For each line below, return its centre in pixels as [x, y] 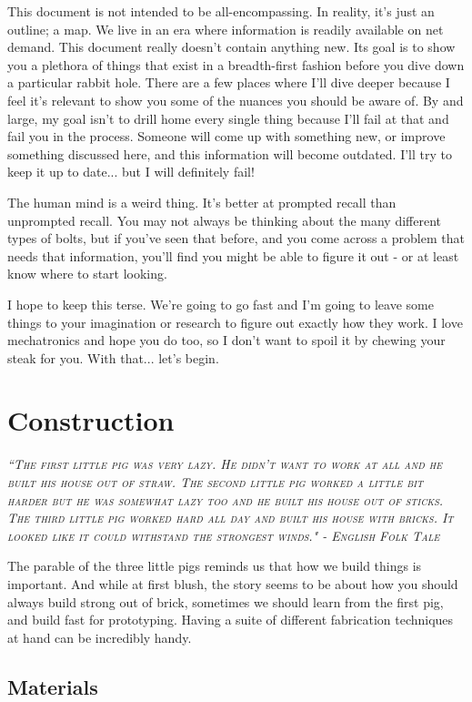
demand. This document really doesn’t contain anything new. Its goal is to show [231, 47]
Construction [91, 420]
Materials [53, 686]
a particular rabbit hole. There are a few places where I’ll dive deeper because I [229, 82]
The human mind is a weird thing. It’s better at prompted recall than [202, 202]
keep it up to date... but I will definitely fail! [131, 172]
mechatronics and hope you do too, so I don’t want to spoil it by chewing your [226, 340]
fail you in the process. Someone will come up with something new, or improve [226, 136]
